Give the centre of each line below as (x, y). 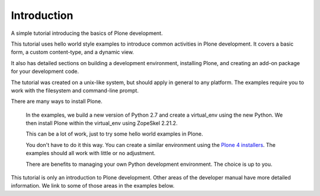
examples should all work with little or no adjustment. (91, 153)
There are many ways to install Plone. (57, 101)
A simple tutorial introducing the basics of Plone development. (87, 33)
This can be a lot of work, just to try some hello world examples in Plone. (115, 134)
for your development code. (45, 72)
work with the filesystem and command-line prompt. (75, 90)
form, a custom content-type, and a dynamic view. (73, 52)
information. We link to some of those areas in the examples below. (93, 186)
